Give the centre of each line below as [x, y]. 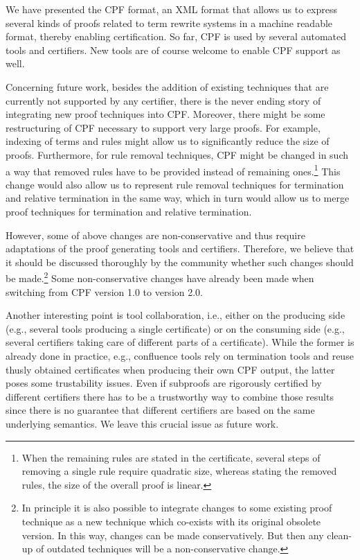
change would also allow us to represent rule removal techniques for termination [175, 184]
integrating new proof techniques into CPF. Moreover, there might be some [165, 114]
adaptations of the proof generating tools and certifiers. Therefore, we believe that [180, 248]
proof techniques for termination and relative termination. [129, 211]
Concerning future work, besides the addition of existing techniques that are [167, 86]
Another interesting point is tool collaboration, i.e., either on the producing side [175, 315]
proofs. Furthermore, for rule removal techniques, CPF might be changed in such [177, 154]
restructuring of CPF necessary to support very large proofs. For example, [163, 127]
